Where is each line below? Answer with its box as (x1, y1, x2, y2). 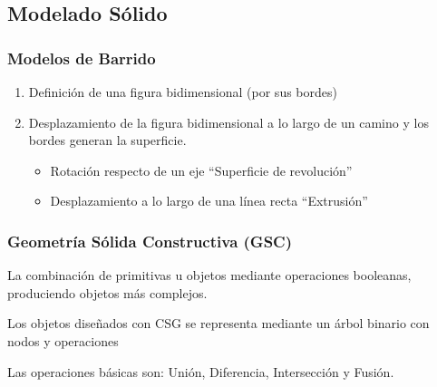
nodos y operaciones (7, 331, 119, 350)
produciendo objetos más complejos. (7, 283, 208, 302)
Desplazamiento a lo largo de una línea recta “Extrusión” (50, 191, 368, 210)
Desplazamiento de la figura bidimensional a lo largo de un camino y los (28, 112, 429, 131)
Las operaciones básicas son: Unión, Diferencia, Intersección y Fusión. (7, 362, 394, 381)
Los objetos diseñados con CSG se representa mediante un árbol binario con (7, 314, 430, 333)
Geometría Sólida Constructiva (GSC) (7, 229, 293, 252)
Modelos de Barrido (7, 46, 156, 69)
